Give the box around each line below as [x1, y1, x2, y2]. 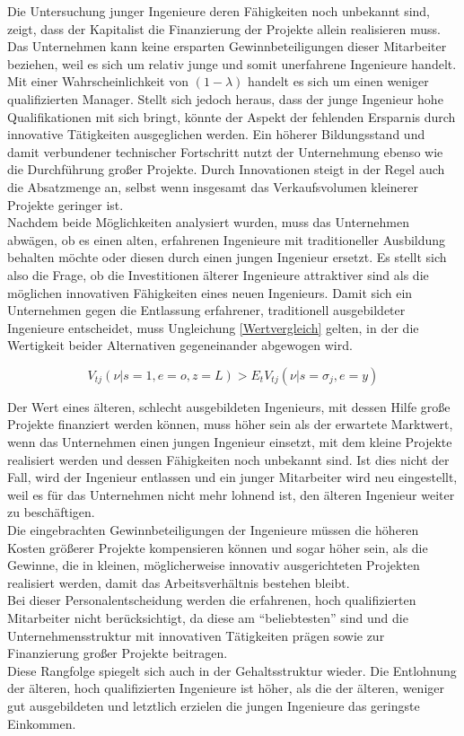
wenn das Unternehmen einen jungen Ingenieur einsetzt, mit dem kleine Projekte [7, 433, 452, 451]
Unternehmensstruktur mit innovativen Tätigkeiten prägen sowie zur [7, 626, 385, 644]
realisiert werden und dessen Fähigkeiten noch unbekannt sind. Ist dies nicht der [7, 450, 450, 469]
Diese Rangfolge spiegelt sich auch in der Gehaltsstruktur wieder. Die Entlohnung [7, 661, 457, 679]
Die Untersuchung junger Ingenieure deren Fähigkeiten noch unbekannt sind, [7, 2, 431, 20]
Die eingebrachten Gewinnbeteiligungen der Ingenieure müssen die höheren [7, 521, 419, 539]
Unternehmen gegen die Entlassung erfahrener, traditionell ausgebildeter [7, 301, 406, 320]
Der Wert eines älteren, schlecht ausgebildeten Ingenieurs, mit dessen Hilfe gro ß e [7, 397, 451, 416]
